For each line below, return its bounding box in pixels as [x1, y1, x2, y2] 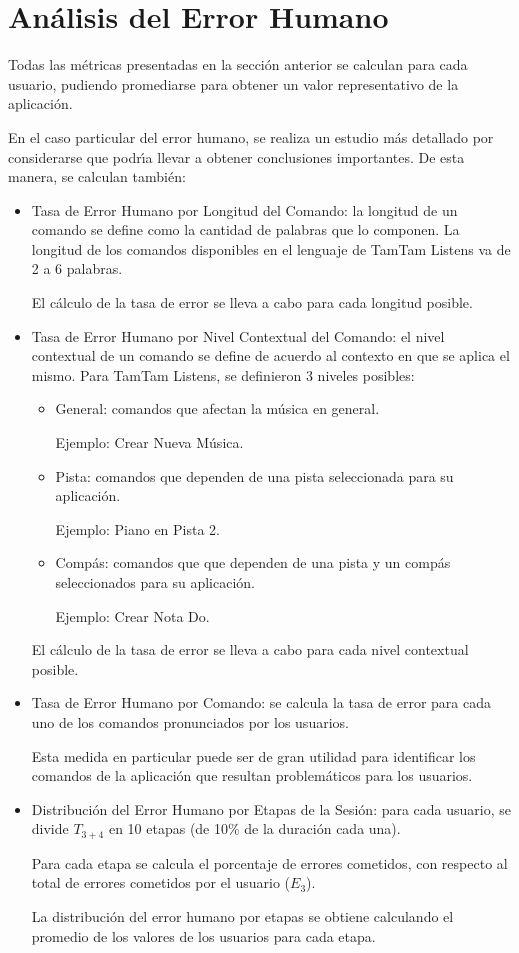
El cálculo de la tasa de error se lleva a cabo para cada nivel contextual [31, 639, 469, 660]
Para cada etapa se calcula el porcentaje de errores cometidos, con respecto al [31, 852, 508, 873]
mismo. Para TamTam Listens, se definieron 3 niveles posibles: [31, 364, 415, 385]
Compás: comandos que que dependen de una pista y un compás [55, 552, 451, 573]
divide [31, 818, 69, 839]
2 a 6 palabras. [31, 258, 123, 279]
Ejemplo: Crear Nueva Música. [55, 432, 244, 453]
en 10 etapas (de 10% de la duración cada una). [108, 818, 401, 839]
